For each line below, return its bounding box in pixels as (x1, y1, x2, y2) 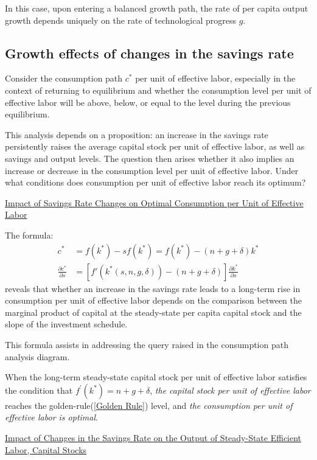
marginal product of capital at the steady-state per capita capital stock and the (5, 305, 302, 318)
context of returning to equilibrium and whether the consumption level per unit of (5, 83, 312, 96)
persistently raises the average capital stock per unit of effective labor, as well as (5, 140, 305, 153)
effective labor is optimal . (5, 411, 98, 423)
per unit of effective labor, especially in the (135, 72, 296, 85)
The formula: (5, 228, 54, 241)
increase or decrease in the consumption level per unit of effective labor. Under (5, 164, 299, 176)
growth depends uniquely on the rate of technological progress (5, 13, 236, 26)
